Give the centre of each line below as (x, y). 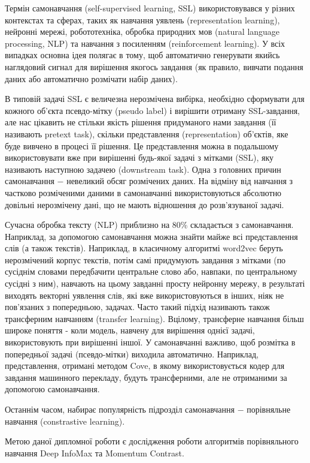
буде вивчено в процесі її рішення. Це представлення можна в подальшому (142, 145)
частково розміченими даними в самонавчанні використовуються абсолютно (143, 192)
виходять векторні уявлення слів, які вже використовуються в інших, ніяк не (145, 295)
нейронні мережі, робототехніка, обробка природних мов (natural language (142, 31)
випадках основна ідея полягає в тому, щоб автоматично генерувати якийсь (142, 55)
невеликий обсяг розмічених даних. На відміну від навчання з (180, 181)
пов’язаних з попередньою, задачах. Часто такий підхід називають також (137, 307)
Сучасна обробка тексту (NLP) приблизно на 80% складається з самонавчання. (149, 225)
